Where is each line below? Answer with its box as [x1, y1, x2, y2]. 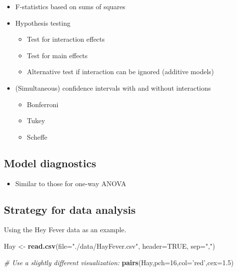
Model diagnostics [4, 155, 96, 170]
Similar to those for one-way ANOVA [15, 178, 126, 188]
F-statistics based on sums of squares [15, 1, 126, 11]
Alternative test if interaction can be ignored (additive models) [27, 66, 214, 77]
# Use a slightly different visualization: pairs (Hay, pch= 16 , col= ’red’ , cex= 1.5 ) [4, 257, 234, 267]
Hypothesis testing [15, 17, 71, 28]
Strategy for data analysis [4, 202, 136, 217]
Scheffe [27, 131, 47, 142]
